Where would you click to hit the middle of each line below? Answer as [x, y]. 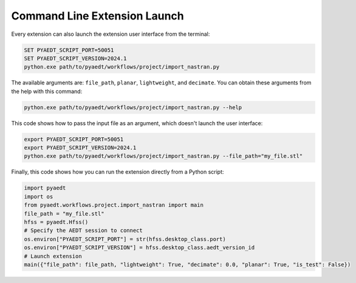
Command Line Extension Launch [98, 16]
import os [39, 196]
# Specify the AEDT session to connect [83, 230]
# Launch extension [53, 256]
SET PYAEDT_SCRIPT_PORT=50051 [69, 50]
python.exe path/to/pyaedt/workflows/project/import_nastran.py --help [133, 107]
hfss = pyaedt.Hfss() [56, 222]
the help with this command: [47, 91]
